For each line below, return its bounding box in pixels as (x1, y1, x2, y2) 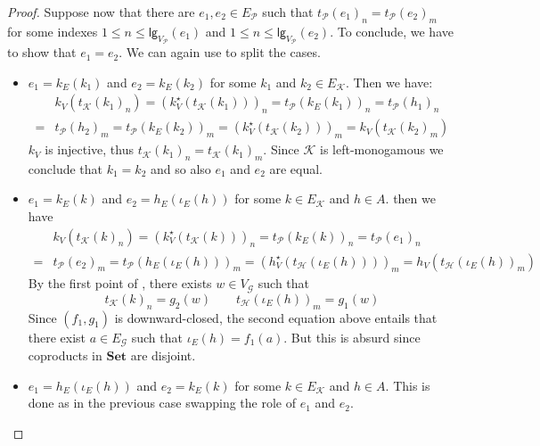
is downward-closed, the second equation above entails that (114, 308, 438, 326)
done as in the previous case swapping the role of (28, 393, 296, 412)
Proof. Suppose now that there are (7, 3, 195, 21)
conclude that (28, 159, 103, 178)
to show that (7, 43, 77, 62)
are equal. (269, 159, 323, 178)
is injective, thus (45, 140, 134, 159)
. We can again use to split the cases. (119, 43, 321, 62)
